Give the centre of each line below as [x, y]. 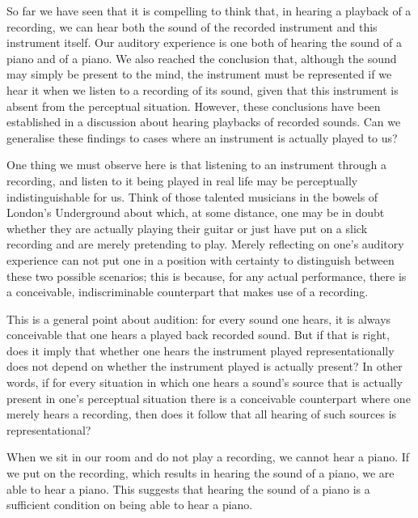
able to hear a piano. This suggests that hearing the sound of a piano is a [188, 488]
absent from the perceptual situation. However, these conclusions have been [194, 106]
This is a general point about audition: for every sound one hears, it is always [199, 318]
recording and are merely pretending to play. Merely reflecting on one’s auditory [205, 244]
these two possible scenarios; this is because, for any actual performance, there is [207, 276]
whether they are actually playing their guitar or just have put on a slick [187, 228]
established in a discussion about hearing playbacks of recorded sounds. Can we [204, 122]
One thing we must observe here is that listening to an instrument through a [196, 165]
